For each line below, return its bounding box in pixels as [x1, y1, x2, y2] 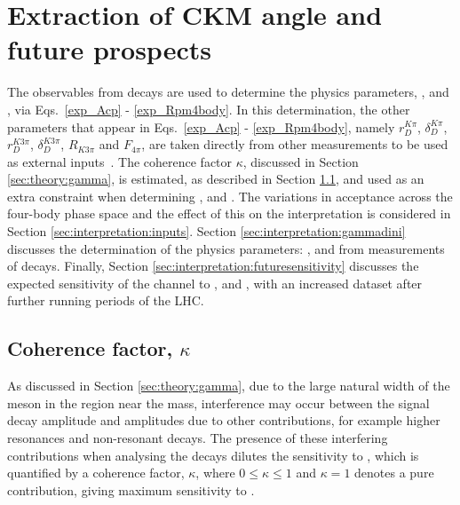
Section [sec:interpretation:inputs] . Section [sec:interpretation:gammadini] [7, 222, 406, 241]
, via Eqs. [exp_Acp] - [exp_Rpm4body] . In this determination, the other [7, 99, 410, 118]
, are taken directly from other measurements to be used [141, 135, 448, 154]
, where [195, 463, 235, 482]
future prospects [7, 31, 211, 67]
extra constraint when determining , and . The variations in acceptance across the [7, 186, 453, 205]
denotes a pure [354, 463, 434, 482]
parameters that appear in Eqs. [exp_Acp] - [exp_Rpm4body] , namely [7, 117, 395, 136]
